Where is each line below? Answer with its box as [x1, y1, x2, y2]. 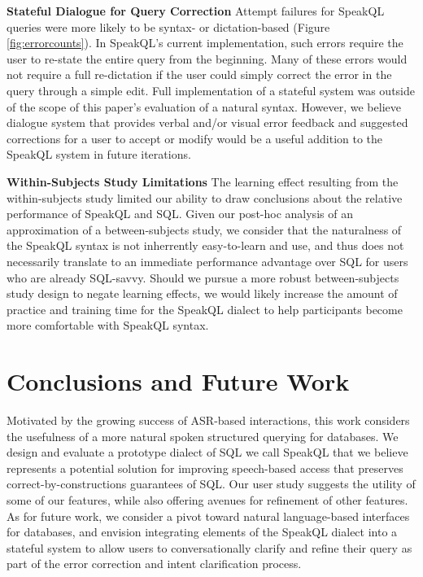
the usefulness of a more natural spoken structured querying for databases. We [7, 427, 399, 444]
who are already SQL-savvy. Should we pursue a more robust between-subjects [7, 269, 399, 286]
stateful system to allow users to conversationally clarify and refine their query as [7, 539, 412, 556]
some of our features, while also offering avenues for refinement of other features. [7, 491, 408, 508]
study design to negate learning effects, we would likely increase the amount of [7, 285, 398, 302]
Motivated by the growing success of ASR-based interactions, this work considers [7, 412, 410, 428]
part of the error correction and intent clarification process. [7, 555, 302, 572]
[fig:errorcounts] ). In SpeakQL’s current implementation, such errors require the [7, 34, 403, 51]
